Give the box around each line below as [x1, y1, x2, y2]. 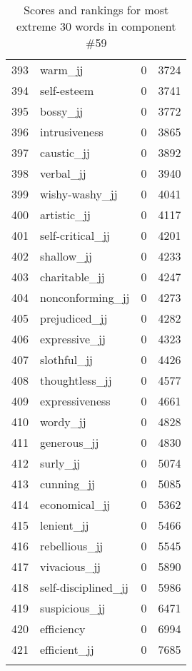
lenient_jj [40, 517, 89, 533]
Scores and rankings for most [24, 1, 169, 18]
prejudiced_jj [40, 310, 108, 326]
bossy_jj [40, 103, 84, 119]
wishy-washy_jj [40, 186, 118, 202]
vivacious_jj [40, 558, 101, 575]
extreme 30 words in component [16, 18, 176, 34]
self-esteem [40, 82, 94, 99]
